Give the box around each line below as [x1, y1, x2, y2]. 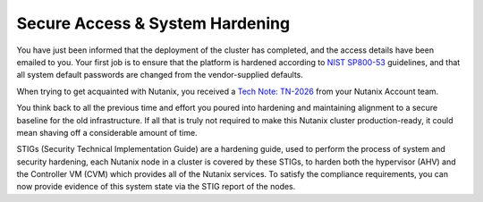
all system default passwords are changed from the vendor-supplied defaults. [16, 70, 304, 80]
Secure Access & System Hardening [16, 13, 291, 33]
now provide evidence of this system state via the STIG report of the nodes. [16, 181, 296, 192]
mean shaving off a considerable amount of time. [16, 127, 198, 138]
